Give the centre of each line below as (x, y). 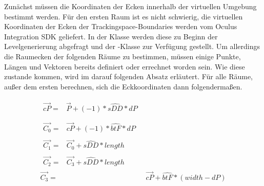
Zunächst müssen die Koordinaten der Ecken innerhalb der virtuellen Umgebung (130, 6)
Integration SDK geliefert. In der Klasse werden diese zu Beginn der (111, 36)
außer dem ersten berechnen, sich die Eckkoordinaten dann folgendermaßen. (123, 86)
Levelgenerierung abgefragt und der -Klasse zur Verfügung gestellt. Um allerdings (132, 46)
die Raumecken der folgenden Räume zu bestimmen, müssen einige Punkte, (123, 56)
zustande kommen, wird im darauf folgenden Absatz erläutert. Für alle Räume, (129, 76)
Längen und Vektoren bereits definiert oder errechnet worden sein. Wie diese (125, 66)
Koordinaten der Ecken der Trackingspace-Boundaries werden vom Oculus (121, 26)
